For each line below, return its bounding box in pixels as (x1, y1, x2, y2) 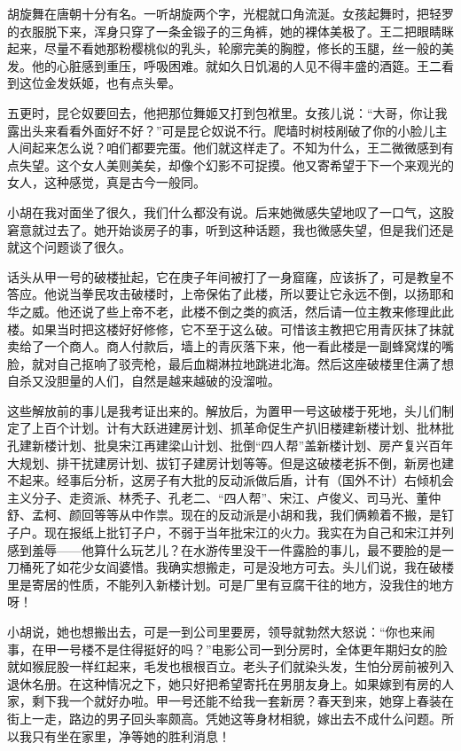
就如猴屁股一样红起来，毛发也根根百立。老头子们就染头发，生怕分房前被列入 (7, 657, 454, 676)
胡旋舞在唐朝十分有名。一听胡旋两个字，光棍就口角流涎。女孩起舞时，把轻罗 (7, 4, 454, 22)
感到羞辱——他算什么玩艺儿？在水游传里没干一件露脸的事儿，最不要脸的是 (7, 540, 441, 559)
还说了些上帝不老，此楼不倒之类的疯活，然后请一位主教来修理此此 (68, 301, 454, 320)
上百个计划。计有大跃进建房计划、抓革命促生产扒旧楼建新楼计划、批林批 (31, 419, 454, 437)
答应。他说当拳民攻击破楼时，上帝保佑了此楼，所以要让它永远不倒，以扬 (7, 285, 429, 303)
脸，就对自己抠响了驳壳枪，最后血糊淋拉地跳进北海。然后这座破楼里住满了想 (7, 354, 454, 372)
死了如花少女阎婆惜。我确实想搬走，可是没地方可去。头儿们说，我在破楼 (31, 558, 454, 576)
